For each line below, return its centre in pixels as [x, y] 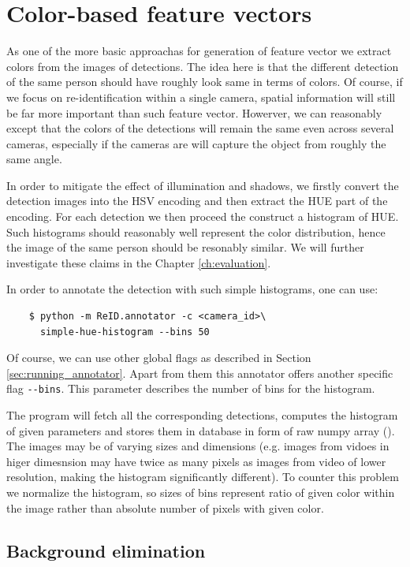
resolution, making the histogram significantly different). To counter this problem [203, 477]
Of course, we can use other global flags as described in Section [159, 358]
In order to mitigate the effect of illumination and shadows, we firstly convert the [203, 185]
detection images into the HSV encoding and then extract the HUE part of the [197, 201]
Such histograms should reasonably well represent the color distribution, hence [196, 231]
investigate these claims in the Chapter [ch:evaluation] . [139, 262]
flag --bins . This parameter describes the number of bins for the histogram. [191, 388]
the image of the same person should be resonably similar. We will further [185, 247]
